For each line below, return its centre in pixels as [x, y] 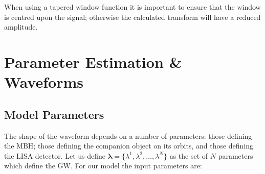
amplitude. [21, 27]
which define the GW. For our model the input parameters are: [103, 166]
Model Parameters [54, 114]
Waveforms [44, 82]
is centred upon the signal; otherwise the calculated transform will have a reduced [132, 17]
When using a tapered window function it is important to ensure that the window [132, 7]
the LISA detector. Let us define [55, 155]
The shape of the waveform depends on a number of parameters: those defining [128, 135]
